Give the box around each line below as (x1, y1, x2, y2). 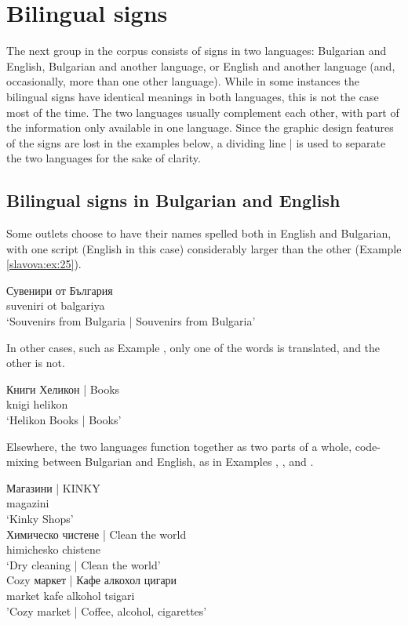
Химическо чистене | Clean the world (6, 525, 187, 542)
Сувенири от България (6, 282, 113, 298)
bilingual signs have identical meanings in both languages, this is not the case (6, 88, 379, 104)
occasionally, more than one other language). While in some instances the (6, 73, 359, 89)
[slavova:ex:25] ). (6, 256, 82, 272)
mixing (6, 453, 39, 470)
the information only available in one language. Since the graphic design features (6, 119, 394, 136)
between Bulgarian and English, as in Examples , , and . (42, 453, 314, 470)
